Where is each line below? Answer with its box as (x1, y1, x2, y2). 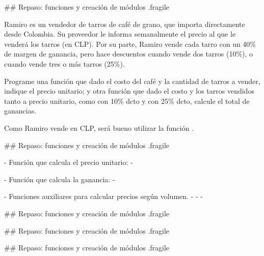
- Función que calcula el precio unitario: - (4, 157, 133, 167)
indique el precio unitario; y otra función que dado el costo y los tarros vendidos (4, 86, 254, 96)
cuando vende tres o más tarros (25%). (4, 58, 125, 69)
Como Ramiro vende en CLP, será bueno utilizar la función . (4, 122, 194, 133)
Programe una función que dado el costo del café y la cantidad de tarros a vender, (4, 75, 260, 86)
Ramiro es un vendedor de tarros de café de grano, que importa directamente (4, 18, 245, 29)
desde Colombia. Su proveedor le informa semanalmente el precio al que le (4, 29, 236, 39)
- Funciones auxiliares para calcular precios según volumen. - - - (4, 191, 203, 202)
